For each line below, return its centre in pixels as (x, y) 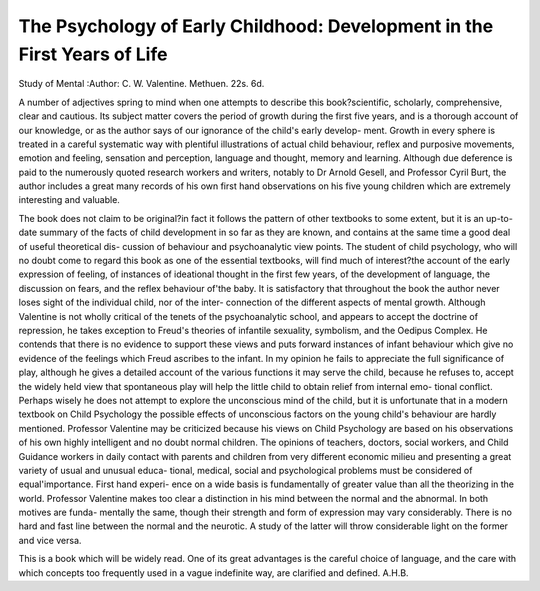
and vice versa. (50, 540)
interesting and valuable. (69, 200)
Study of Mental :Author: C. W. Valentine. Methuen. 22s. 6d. (141, 84)
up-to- (499, 218)
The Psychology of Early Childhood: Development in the (256, 26)
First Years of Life (93, 54)
